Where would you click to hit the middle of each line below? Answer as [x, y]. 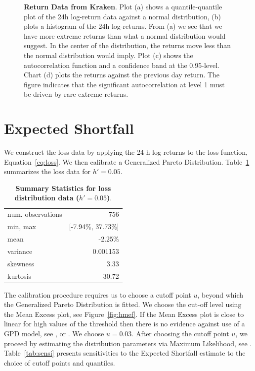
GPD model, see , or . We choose [54, 333]
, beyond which [220, 294]
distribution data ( [47, 198]
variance [20, 251]
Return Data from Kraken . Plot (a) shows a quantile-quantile [123, 6]
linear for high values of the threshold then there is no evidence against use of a [125, 324]
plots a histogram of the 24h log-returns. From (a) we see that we [123, 26]
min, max [22, 226]
